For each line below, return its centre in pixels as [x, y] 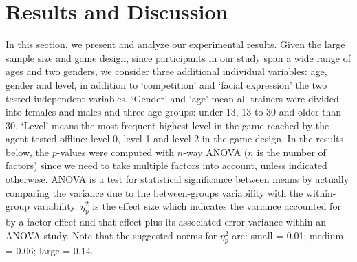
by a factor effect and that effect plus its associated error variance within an [166, 222]
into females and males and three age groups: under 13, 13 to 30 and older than [174, 112]
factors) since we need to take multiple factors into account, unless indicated [166, 165]
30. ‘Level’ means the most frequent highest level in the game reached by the [167, 125]
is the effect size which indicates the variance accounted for [217, 206]
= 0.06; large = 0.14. [50, 251]
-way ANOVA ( [216, 152]
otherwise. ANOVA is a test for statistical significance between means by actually [177, 179]
